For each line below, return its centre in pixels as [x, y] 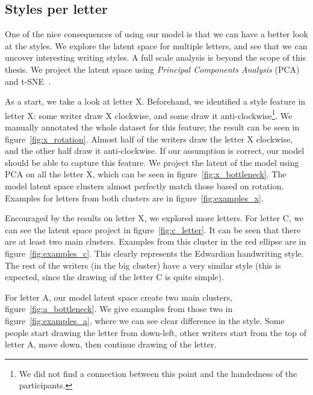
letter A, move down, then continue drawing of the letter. [111, 344]
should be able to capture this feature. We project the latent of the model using [152, 162]
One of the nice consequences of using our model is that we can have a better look [156, 34]
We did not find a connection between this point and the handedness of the [158, 373]
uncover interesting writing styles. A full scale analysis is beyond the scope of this [156, 57]
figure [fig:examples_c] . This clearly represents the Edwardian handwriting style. [154, 253]
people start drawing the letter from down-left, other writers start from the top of [156, 332]
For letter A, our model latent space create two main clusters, [119, 297]
